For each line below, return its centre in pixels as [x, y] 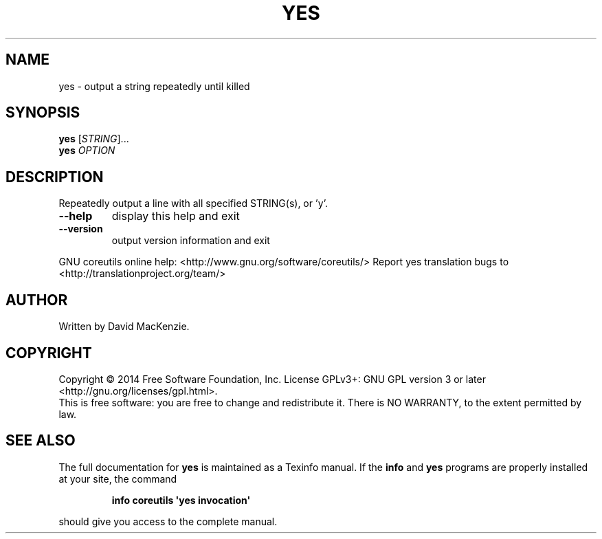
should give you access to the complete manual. [168, 521]
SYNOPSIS [43, 113]
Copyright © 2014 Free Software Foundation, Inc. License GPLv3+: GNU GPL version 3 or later [272, 379]
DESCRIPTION [55, 177]
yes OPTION [87, 151]
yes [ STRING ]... [94, 139]
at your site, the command [118, 478]
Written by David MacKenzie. [124, 327]
